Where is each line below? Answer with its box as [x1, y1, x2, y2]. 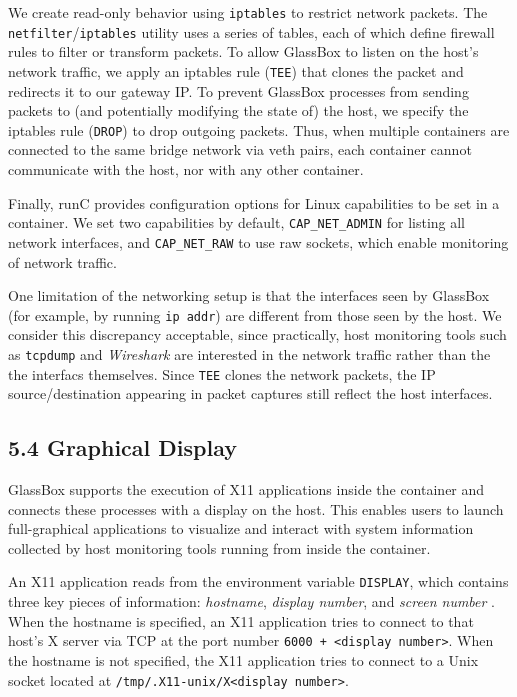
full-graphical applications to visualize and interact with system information [8, 518, 474, 539]
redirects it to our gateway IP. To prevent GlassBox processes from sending [8, 80, 469, 101]
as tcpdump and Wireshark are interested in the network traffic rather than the [8, 343, 491, 364]
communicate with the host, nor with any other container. [8, 159, 364, 179]
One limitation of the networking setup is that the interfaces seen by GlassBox [8, 285, 490, 306]
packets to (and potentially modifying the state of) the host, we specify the [8, 100, 469, 121]
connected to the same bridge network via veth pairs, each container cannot [8, 139, 472, 160]
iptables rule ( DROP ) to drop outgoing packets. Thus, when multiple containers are [8, 119, 510, 140]
